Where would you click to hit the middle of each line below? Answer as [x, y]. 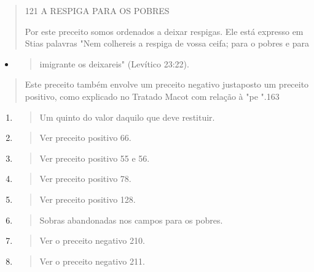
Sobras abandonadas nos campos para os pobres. [131, 220]
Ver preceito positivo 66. [85, 138]
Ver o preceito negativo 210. [92, 240]
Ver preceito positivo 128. [88, 199]
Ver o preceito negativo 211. [92, 261]
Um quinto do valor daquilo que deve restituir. [127, 117]
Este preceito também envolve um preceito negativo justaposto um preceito [167, 84]
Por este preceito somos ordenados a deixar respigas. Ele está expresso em [164, 31]
